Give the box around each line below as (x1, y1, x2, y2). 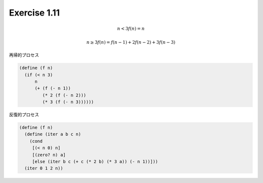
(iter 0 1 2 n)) (24, 165, 63, 171)
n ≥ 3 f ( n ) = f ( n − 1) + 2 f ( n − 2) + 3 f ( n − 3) (86, 39, 175, 45)
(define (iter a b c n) (24, 131, 81, 137)
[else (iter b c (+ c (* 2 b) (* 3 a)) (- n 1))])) (32, 159, 158, 164)
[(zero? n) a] (32, 152, 66, 158)
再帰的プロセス (9, 52, 39, 58)
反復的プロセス (9, 112, 39, 118)
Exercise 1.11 (9, 7, 60, 18)
